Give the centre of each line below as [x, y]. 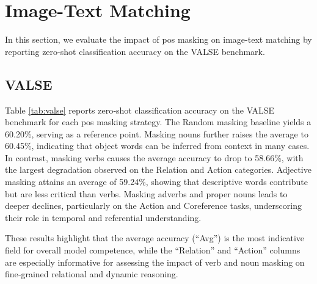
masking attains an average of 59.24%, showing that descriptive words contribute [156, 182]
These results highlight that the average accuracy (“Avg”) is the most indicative [155, 238]
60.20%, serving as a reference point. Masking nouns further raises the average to [157, 133]
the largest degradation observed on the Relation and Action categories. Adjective [158, 169]
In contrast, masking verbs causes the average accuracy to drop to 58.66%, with [154, 157]
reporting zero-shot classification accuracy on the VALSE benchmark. [135, 51]
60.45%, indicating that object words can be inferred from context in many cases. [157, 146]
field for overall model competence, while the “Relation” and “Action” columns [153, 250]
